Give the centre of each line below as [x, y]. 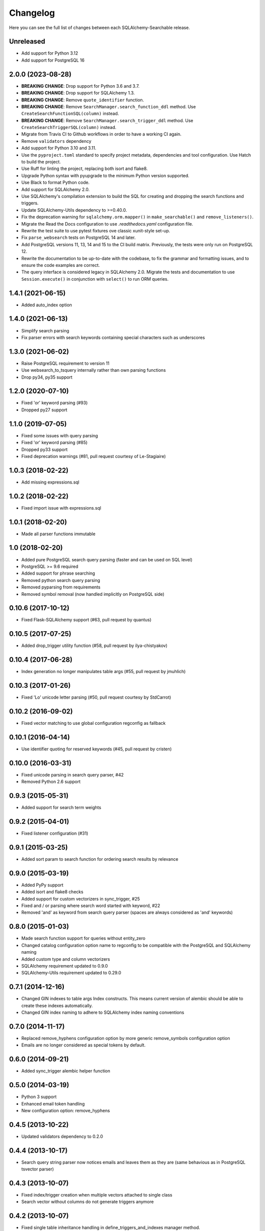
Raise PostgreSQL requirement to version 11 [66, 363]
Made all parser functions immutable [58, 534]
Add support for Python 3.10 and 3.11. [59, 148]
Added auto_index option [47, 305]
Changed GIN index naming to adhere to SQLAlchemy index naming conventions [103, 1012]
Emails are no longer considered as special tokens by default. [83, 1045]
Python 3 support [39, 1097]
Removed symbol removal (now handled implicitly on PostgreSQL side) [93, 594]
